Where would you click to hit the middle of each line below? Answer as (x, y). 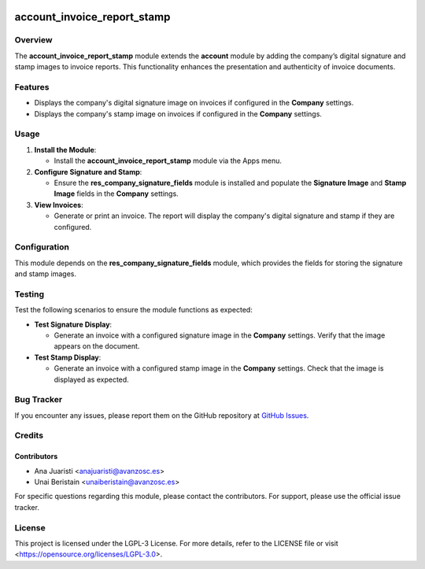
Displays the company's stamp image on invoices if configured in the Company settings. (178, 113)
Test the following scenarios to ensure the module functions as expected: (134, 310)
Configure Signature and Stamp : (88, 172)
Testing (30, 294)
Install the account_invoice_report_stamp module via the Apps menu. (168, 161)
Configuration (42, 247)
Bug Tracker (39, 400)
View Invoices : (59, 205)
